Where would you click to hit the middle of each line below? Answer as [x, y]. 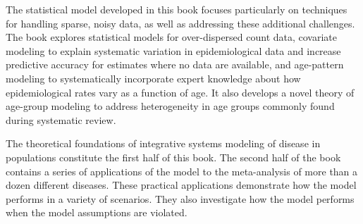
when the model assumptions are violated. [97, 212]
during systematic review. [61, 119]
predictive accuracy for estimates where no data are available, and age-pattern [175, 64]
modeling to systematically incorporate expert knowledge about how [153, 78]
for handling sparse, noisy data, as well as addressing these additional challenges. [180, 23]
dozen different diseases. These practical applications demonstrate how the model [181, 185]
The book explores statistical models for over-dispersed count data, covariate [172, 37]
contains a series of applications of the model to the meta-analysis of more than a [182, 171]
